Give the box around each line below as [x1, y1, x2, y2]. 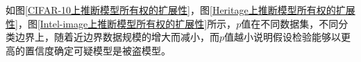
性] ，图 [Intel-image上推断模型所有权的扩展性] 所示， [6, 16, 237, 30]
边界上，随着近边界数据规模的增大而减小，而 [15, 30, 219, 44]
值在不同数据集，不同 [241, 16, 339, 30]
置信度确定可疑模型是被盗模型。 [24, 43, 171, 57]
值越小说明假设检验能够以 [224, 30, 342, 44]
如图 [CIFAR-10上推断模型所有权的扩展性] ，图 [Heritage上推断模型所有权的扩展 [6, 3, 355, 17]
